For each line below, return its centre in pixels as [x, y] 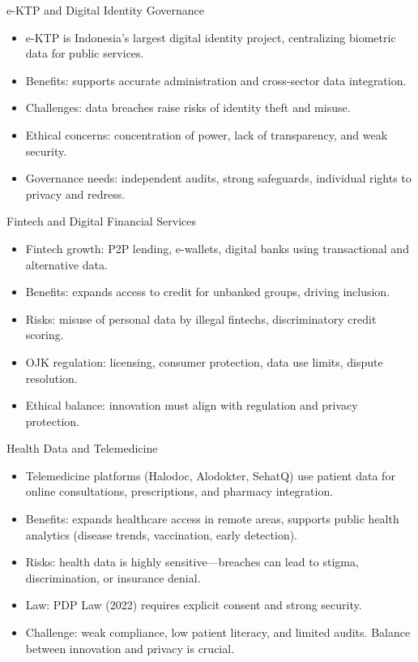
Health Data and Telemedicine [82, 448]
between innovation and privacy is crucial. [130, 648]
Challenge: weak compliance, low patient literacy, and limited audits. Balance [218, 632]
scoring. [45, 335]
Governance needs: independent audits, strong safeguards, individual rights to [218, 178]
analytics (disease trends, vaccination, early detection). [162, 534]
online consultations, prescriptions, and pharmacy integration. [179, 491]
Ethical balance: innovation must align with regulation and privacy [192, 405]
